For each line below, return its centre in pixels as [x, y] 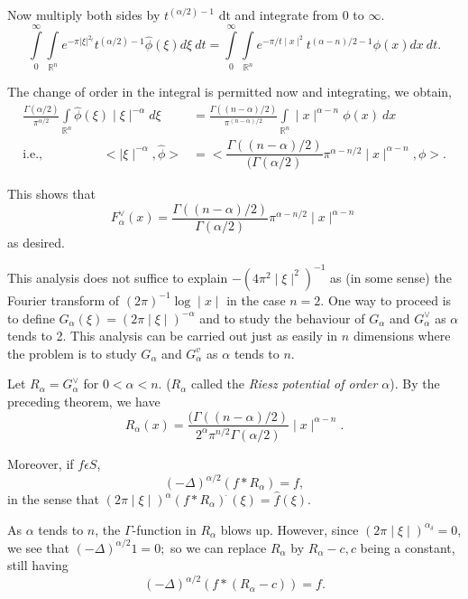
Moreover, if [41, 463]
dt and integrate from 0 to [291, 14]
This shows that [51, 194]
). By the [415, 384]
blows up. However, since [289, 529]
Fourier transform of [64, 299]
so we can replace [219, 547]
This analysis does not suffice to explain [118, 277]
